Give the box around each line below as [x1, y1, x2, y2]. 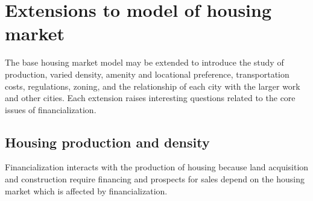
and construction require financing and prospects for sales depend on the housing [5, 173, 305, 185]
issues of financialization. [5, 103, 96, 116]
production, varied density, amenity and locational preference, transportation [5, 67, 289, 80]
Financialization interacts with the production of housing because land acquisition [5, 161, 309, 173]
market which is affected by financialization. [5, 184, 168, 197]
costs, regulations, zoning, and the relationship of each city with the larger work [5, 79, 300, 92]
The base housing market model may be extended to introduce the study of [5, 56, 284, 69]
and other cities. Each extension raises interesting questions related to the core [5, 91, 296, 104]
